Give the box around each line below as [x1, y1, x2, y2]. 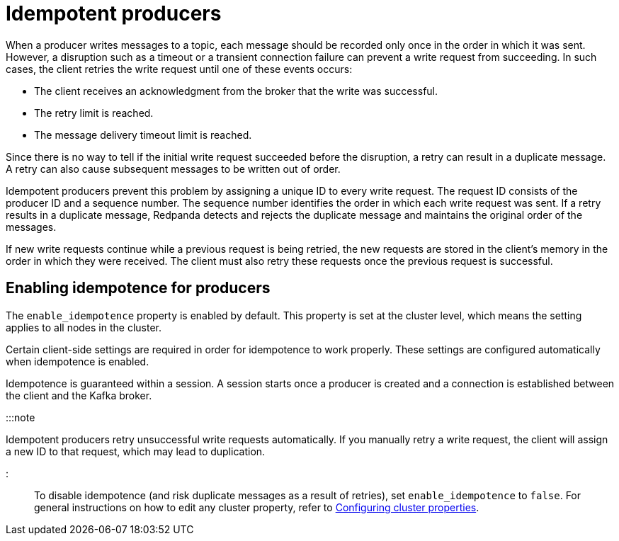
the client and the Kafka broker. [6, 389, 152, 402]
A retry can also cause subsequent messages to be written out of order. [6, 162, 341, 175]
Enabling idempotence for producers [6, 279, 271, 297]
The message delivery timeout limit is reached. [34, 128, 252, 141]
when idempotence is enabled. [6, 355, 149, 368]
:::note [6, 411, 35, 423]
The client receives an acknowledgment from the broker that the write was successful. [34, 84, 438, 97]
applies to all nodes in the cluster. [6, 321, 162, 334]
